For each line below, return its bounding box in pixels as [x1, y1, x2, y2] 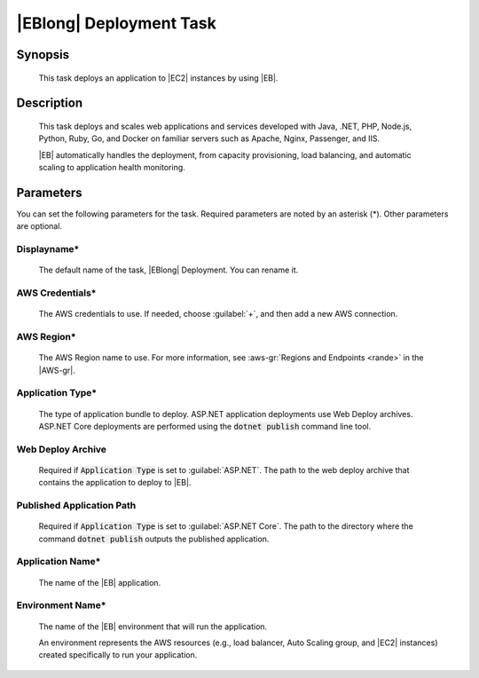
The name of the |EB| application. [38, 577, 161, 587]
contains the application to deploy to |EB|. [38, 477, 192, 488]
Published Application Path [16, 500, 137, 512]
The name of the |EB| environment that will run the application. [38, 621, 268, 632]
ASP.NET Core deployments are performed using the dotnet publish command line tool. [38, 422, 372, 432]
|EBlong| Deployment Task [16, 13, 216, 33]
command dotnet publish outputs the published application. [38, 533, 270, 544]
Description [16, 96, 83, 111]
